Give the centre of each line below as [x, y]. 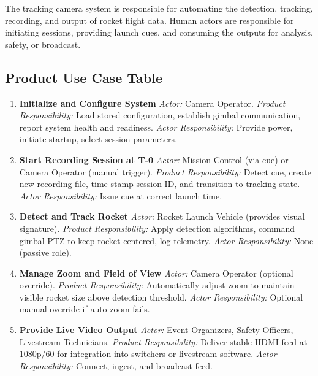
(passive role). [45, 252]
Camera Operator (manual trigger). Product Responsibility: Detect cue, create [165, 171]
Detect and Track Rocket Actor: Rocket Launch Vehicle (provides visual [162, 216]
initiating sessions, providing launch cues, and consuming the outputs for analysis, [159, 32]
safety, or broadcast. [43, 44]
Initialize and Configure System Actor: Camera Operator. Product [152, 103]
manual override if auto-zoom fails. [85, 309]
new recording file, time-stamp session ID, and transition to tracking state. [160, 184]
